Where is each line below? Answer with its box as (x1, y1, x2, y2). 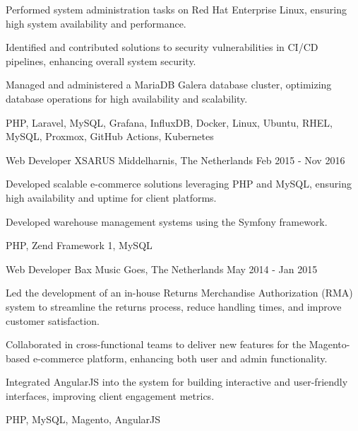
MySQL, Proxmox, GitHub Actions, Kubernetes (6, 129, 214, 144)
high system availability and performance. (6, 16, 186, 30)
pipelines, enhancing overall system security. (6, 53, 196, 68)
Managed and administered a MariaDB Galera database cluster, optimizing (6, 77, 332, 92)
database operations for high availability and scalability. (6, 91, 248, 105)
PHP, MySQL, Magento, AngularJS (6, 412, 161, 427)
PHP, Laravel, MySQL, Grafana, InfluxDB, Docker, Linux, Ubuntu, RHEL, (6, 115, 333, 130)
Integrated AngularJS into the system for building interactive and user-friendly (6, 374, 348, 389)
